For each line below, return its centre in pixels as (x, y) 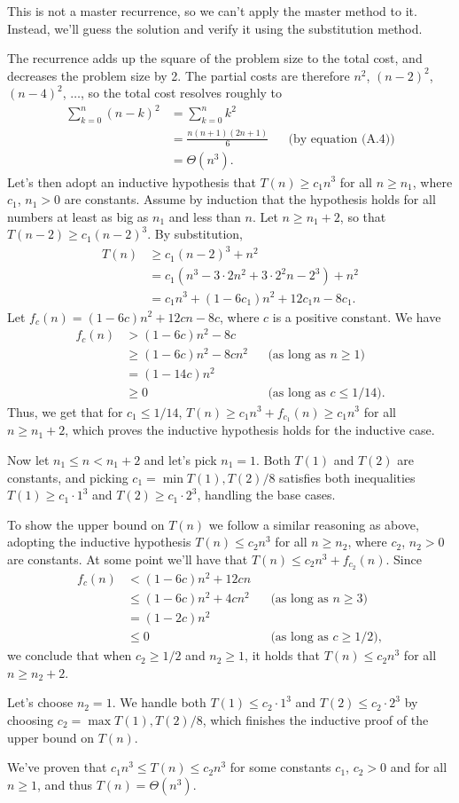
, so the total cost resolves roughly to (181, 93)
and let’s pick (180, 459)
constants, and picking (68, 477)
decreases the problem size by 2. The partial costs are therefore (179, 75)
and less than (205, 216)
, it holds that (282, 655)
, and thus (65, 784)
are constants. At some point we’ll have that (128, 559)
